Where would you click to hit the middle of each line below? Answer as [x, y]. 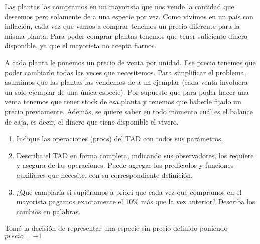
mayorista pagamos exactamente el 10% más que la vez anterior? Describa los [136, 202]
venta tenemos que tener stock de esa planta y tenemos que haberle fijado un [123, 102]
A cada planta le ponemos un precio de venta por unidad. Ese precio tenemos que [130, 62]
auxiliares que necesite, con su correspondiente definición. [104, 174]
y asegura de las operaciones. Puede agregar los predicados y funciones [125, 165]
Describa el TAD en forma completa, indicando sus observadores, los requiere [135, 155]
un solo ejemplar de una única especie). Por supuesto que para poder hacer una [127, 92]
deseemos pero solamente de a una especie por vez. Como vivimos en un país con [129, 16]
